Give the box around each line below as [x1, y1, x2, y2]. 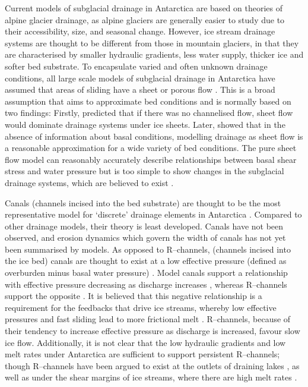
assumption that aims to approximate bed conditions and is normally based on [5, 95, 291, 107]
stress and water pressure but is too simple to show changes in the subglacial [5, 165, 284, 177]
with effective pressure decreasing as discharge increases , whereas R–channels [5, 278, 287, 290]
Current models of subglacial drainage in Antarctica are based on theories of [5, 2, 282, 14]
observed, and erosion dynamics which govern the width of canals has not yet [5, 231, 286, 244]
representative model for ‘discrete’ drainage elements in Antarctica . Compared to [5, 208, 302, 221]
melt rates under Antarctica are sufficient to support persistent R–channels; [5, 348, 280, 360]
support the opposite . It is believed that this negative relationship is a [5, 290, 262, 302]
